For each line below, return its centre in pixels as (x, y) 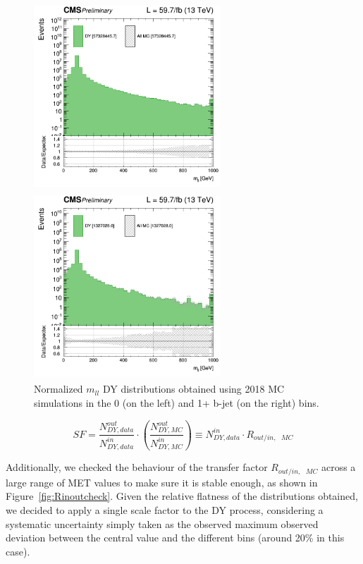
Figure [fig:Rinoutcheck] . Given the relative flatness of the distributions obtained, (182, 496)
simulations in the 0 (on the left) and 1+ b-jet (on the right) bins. (177, 402)
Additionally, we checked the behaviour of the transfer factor (137, 467)
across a (338, 467)
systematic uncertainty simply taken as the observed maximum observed (162, 523)
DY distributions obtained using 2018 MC (193, 389)
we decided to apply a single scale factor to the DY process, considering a (165, 509)
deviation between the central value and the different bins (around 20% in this (175, 538)
